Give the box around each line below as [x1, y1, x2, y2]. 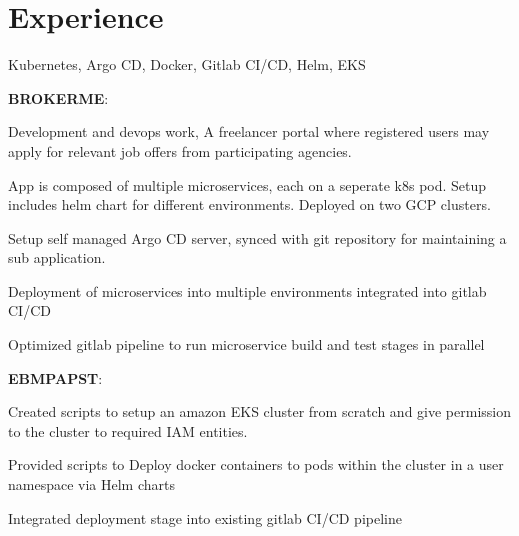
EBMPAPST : [8, 367, 103, 388]
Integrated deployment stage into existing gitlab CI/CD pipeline [8, 507, 402, 528]
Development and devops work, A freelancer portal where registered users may [8, 121, 490, 142]
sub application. [8, 247, 106, 268]
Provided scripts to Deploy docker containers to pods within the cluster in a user [8, 454, 504, 475]
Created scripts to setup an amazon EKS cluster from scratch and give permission [8, 401, 511, 422]
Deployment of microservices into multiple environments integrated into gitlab [8, 280, 487, 301]
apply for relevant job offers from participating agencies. [8, 140, 352, 161]
